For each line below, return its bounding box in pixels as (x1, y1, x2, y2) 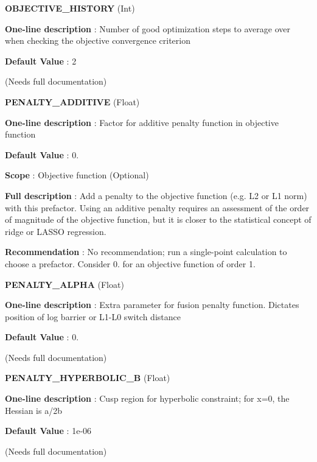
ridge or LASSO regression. (5, 225, 106, 237)
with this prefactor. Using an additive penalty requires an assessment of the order (5, 201, 310, 214)
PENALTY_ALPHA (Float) (5, 278, 124, 290)
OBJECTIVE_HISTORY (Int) (5, 2, 135, 14)
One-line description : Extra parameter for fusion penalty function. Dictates (5, 298, 299, 311)
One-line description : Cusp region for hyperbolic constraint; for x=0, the (5, 392, 290, 405)
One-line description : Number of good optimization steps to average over (5, 22, 290, 35)
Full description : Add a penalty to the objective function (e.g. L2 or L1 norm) (5, 189, 307, 201)
